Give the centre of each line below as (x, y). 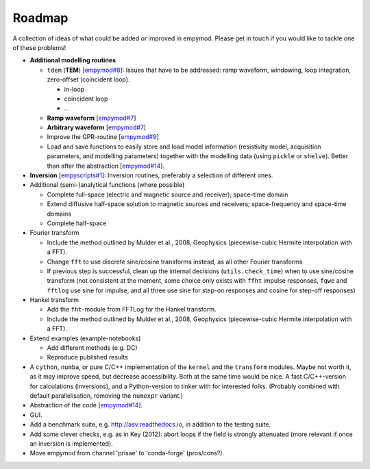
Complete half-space (77, 223)
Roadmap (40, 18)
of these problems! (39, 47)
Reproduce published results (87, 357)
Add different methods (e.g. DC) (92, 348)
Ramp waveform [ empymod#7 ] (91, 118)
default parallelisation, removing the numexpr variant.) (107, 396)
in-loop (74, 89)
